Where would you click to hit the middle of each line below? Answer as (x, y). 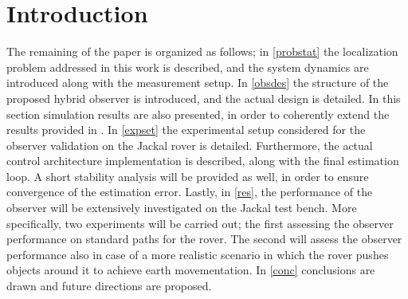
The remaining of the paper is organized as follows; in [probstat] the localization (202, 51)
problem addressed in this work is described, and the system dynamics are (188, 67)
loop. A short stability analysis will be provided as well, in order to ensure (188, 176)
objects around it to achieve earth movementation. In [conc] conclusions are (191, 270)
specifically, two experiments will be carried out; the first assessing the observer (200, 223)
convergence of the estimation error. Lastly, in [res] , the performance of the (190, 192)
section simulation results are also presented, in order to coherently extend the (198, 114)
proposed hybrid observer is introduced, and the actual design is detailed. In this (204, 98)
